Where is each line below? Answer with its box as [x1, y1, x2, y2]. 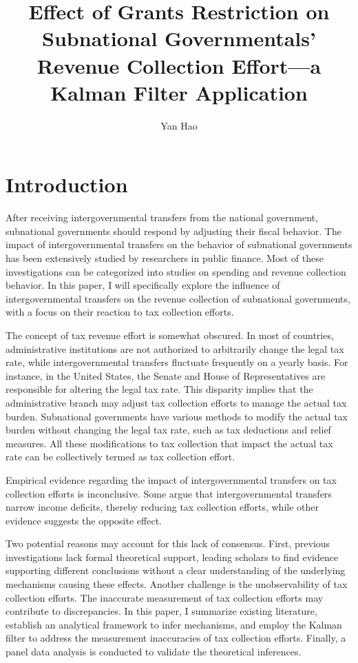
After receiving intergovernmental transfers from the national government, [6, 210, 318, 225]
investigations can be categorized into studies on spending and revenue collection [6, 264, 346, 278]
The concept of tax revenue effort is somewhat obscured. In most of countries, [6, 327, 334, 342]
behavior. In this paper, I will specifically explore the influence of [6, 278, 280, 292]
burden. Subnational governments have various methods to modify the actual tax [6, 409, 348, 423]
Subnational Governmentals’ [42, 24, 316, 52]
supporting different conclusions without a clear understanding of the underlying [6, 563, 346, 578]
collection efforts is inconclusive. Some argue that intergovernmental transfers [6, 486, 332, 500]
